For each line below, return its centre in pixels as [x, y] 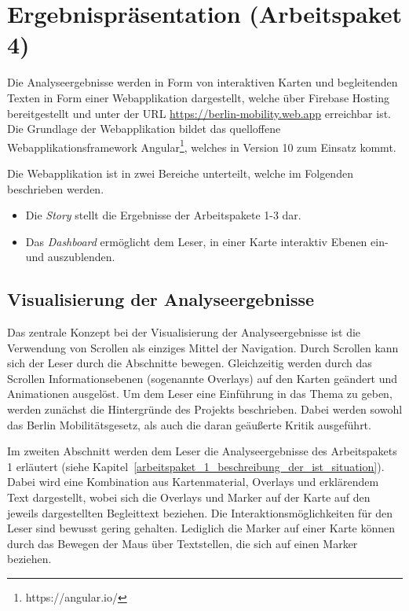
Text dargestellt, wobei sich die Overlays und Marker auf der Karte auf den [189, 497]
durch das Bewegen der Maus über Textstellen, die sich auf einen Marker [183, 543]
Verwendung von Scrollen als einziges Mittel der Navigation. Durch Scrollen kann [203, 347]
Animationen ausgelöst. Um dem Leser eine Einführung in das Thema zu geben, [200, 394]
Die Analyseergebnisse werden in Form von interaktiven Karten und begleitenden [203, 82]
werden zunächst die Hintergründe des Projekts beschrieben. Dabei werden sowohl [205, 409]
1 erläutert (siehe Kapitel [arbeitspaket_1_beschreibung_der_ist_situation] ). [196, 466]
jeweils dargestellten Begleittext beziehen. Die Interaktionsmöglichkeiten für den [200, 512]
